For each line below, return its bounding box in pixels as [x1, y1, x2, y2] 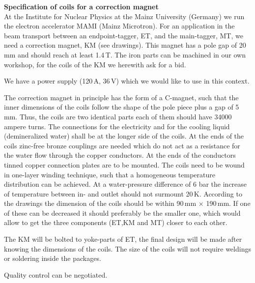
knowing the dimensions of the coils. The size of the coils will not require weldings [4, 243, 251, 254]
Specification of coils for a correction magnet [4, 1, 159, 11]
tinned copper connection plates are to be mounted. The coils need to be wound [4, 159, 245, 170]
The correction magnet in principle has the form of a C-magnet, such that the [4, 92, 239, 102]
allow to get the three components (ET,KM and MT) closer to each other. [4, 217, 227, 227]
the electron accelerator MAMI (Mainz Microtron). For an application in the [4, 21, 235, 31]
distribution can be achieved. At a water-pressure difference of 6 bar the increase [4, 179, 247, 189]
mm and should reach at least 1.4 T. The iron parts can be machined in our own [4, 49, 246, 59]
